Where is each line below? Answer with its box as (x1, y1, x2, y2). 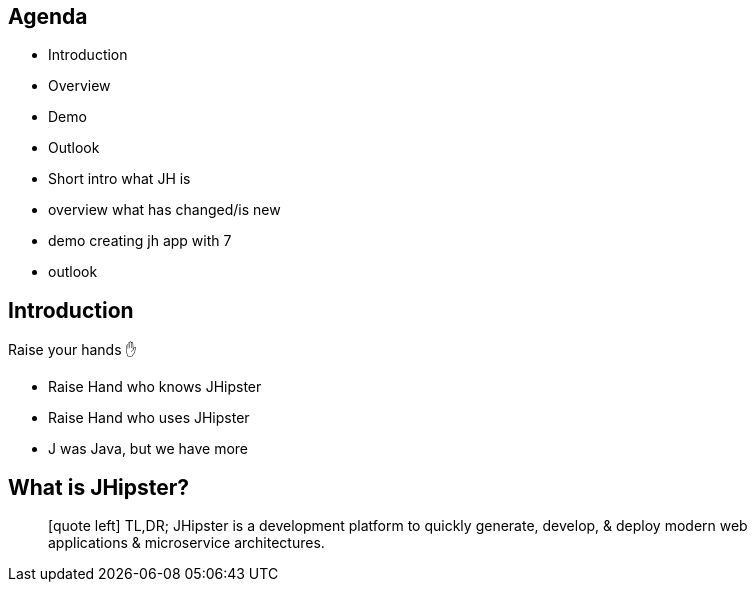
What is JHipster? (8, 474, 190, 500)
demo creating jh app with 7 (48, 232, 232, 250)
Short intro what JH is (48, 170, 191, 188)
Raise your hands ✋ (8, 341, 137, 359)
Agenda (8, 4, 88, 29)
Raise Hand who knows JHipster (48, 378, 262, 396)
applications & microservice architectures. (48, 534, 325, 552)
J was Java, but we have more (48, 440, 249, 458)
